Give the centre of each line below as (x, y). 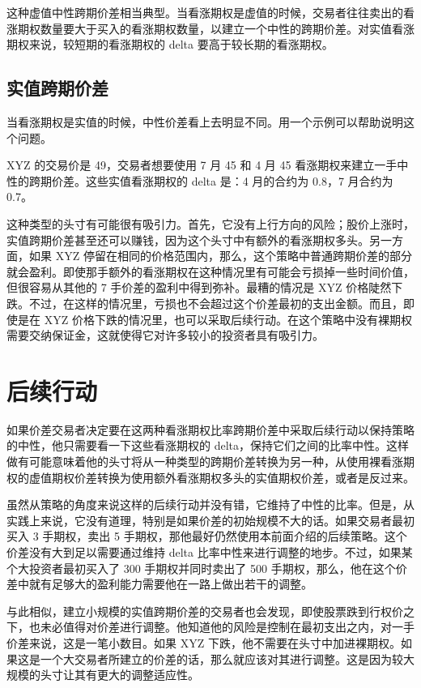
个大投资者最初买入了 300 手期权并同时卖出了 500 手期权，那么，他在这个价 (207, 568)
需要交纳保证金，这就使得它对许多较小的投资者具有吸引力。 (165, 335)
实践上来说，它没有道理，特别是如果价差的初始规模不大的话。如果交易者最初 (210, 520)
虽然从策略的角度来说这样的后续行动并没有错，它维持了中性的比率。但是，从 (210, 504)
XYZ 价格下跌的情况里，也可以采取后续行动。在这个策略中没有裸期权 (228, 319)
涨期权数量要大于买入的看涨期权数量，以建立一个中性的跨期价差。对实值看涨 (210, 28)
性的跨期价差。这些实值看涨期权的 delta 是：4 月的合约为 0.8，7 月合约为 (200, 180)
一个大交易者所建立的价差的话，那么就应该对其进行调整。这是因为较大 (227, 658)
